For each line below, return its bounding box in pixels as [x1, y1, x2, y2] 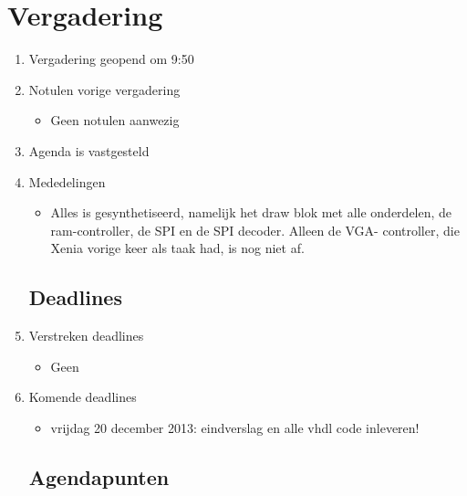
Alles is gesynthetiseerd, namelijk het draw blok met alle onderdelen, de [50, 203, 452, 222]
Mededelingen [28, 172, 106, 191]
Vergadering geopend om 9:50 [28, 49, 194, 69]
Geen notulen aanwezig [50, 111, 180, 130]
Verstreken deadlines [28, 326, 144, 345]
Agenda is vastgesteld [28, 141, 150, 160]
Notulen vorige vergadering [28, 79, 181, 99]
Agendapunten [28, 462, 170, 491]
